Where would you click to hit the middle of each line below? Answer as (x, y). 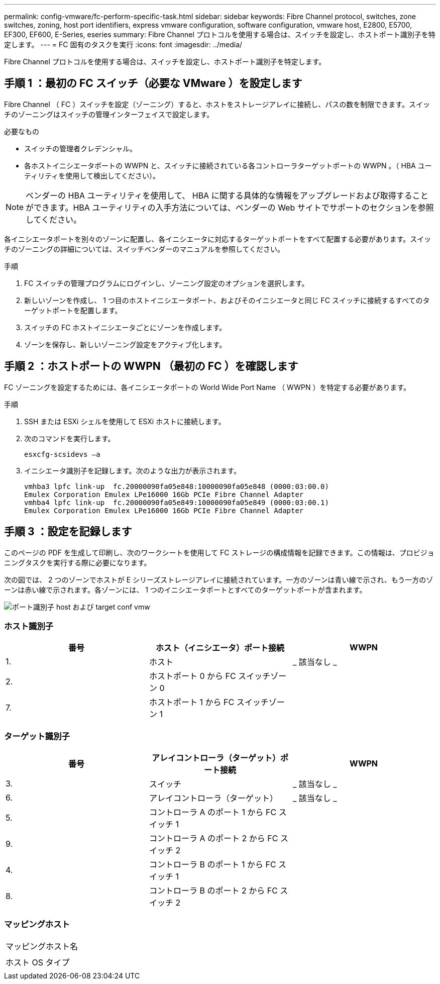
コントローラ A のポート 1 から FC (213, 812)
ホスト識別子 (29, 626)
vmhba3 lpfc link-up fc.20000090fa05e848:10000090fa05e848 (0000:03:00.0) (177, 486)
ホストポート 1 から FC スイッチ (209, 702)
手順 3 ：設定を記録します (68, 532)
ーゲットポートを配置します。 (73, 310)
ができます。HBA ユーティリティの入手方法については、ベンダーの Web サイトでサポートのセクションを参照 (230, 207)
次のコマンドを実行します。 (70, 438)
